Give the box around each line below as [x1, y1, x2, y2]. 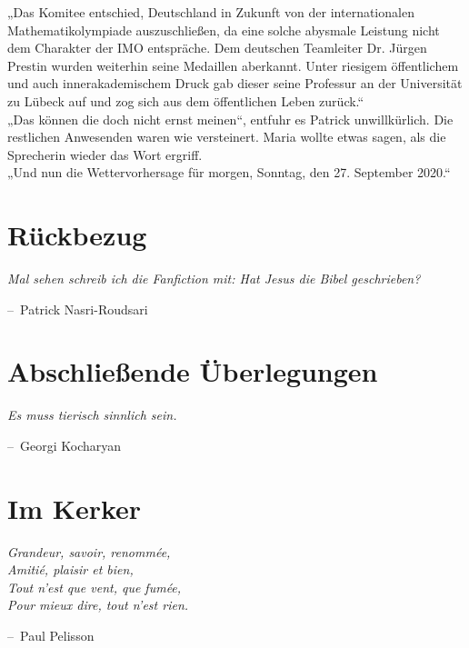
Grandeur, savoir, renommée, [7, 542, 171, 561]
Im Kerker [7, 489, 142, 526]
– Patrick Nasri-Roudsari [7, 299, 148, 318]
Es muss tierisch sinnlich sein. [7, 405, 177, 424]
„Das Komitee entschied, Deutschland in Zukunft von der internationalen [7, 3, 414, 21]
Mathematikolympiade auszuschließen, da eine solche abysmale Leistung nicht [7, 20, 440, 39]
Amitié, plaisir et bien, [7, 560, 134, 579]
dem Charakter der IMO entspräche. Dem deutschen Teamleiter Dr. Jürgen [7, 38, 427, 57]
